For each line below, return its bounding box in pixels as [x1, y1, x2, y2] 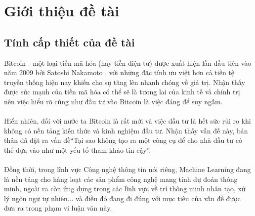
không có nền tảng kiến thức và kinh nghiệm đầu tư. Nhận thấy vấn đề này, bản [4, 125, 248, 135]
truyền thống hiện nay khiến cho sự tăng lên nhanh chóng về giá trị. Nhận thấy [4, 77, 245, 87]
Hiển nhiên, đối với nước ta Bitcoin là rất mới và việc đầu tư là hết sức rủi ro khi [4, 116, 251, 126]
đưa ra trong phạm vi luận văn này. [4, 203, 112, 213]
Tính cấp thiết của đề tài [4, 34, 135, 49]
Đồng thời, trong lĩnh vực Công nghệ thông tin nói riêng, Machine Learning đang [4, 164, 251, 174]
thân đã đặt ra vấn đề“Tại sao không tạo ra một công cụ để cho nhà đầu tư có [4, 135, 242, 145]
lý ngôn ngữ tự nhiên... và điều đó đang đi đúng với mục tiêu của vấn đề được [4, 193, 241, 203]
